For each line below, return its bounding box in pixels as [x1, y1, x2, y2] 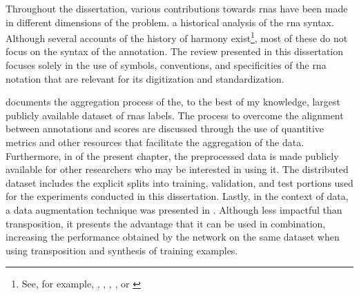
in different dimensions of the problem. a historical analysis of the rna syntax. [6, 14, 334, 29]
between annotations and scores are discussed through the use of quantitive [6, 121, 324, 136]
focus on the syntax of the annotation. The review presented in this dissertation [6, 44, 344, 59]
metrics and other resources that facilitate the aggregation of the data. [6, 135, 304, 149]
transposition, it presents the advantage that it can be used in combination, [6, 216, 326, 230]
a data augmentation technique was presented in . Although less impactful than [6, 202, 342, 216]
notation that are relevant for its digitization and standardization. [6, 71, 284, 85]
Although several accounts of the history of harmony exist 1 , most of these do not [6, 29, 348, 45]
